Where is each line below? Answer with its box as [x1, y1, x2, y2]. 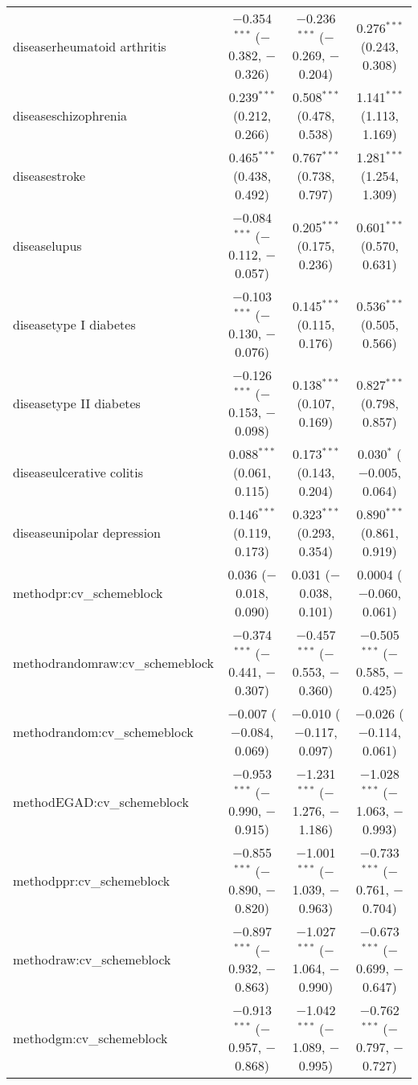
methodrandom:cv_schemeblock [13, 723, 194, 741]
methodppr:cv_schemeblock [13, 870, 170, 890]
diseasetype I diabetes [13, 314, 136, 334]
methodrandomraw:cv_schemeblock [13, 653, 214, 672]
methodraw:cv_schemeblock [13, 949, 171, 968]
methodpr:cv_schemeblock [13, 583, 163, 602]
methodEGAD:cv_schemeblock [13, 792, 189, 811]
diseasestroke [13, 166, 86, 185]
